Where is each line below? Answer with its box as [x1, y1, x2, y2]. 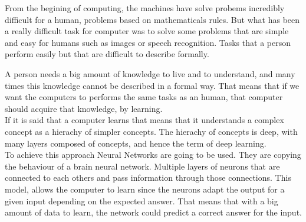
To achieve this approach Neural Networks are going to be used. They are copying [5, 148, 301, 161]
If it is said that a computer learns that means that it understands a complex [5, 114, 284, 126]
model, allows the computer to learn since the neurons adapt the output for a [5, 183, 285, 195]
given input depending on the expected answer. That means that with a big [5, 194, 278, 207]
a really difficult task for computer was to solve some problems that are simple [5, 25, 289, 37]
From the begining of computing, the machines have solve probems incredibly [5, 2, 285, 14]
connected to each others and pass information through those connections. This [5, 171, 291, 184]
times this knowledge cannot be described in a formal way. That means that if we [5, 79, 300, 91]
